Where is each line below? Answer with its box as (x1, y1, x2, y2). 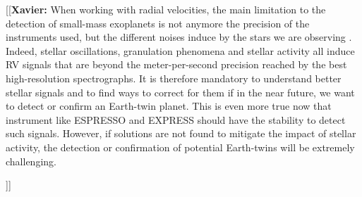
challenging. (6, 153, 56, 168)
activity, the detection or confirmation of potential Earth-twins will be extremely (6, 139, 355, 154)
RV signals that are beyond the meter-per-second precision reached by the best (6, 57, 347, 72)
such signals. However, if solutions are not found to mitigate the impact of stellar (6, 126, 356, 141)
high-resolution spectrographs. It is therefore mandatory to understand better (6, 70, 342, 85)
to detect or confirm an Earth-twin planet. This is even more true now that (6, 99, 332, 113)
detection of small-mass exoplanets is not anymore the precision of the (6, 15, 310, 30)
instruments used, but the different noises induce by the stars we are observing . (6, 30, 352, 44)
